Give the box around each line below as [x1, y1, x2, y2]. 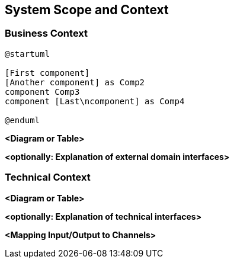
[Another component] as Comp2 [5, 77, 145, 87]
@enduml [5, 115, 40, 125]
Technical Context [5, 171, 91, 184]
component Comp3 [5, 86, 80, 97]
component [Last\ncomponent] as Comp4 [5, 96, 185, 106]
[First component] [5, 68, 90, 78]
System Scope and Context [5, 2, 169, 17]
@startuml [5, 49, 50, 59]
